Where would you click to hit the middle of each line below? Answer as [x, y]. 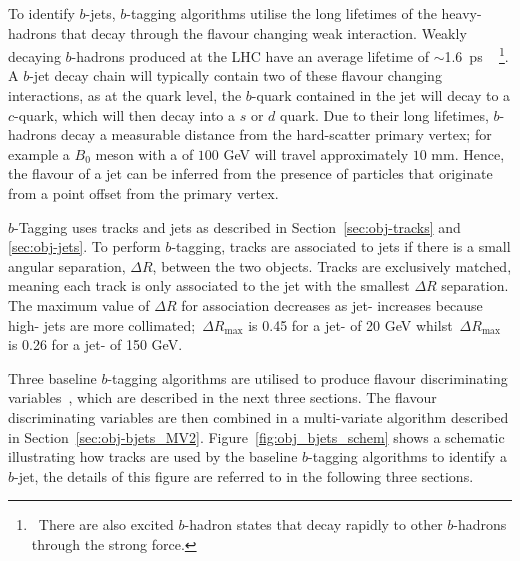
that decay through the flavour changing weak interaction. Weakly [264, 32]
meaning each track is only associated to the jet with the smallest [209, 285]
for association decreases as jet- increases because [332, 304]
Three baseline [52, 377]
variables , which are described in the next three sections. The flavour [222, 397]
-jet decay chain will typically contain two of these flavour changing [235, 75]
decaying [34, 55]
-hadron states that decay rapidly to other [313, 524]
